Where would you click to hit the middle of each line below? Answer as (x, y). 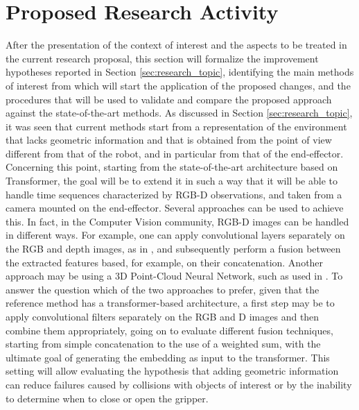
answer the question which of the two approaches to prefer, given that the (163, 289)
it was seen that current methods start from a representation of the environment (176, 126)
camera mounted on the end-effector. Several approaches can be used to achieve (175, 208)
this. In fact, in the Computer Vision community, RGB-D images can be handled (177, 221)
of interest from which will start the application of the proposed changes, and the (178, 85)
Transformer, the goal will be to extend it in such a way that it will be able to (172, 181)
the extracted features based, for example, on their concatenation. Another (165, 262)
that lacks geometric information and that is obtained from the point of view (169, 140)
